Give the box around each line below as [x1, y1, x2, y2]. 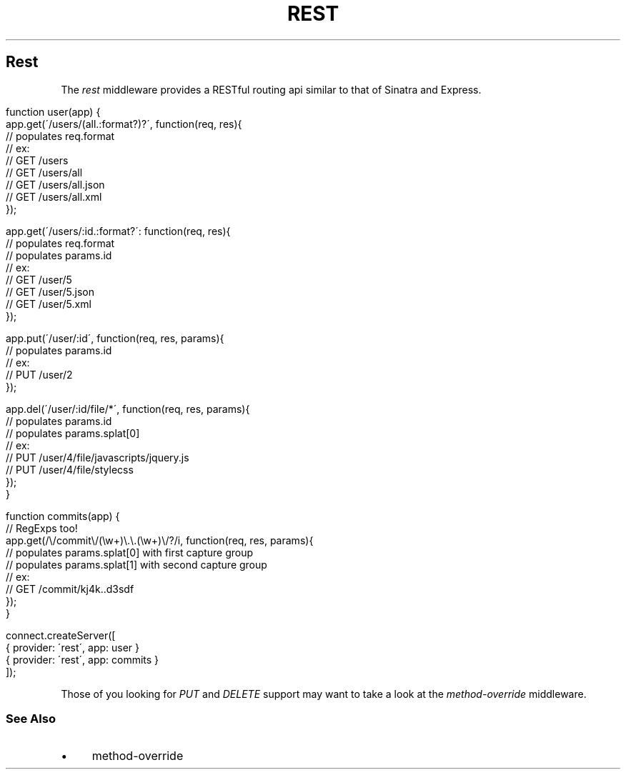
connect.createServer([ [6, 629, 116, 641]
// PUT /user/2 [6, 368, 73, 381]
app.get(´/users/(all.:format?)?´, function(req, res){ [6, 117, 242, 130]
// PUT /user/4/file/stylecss [6, 463, 134, 476]
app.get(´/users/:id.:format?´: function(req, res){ [6, 224, 231, 237]
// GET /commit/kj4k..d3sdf [6, 582, 134, 595]
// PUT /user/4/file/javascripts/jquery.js [6, 451, 189, 464]
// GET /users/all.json [6, 178, 105, 191]
